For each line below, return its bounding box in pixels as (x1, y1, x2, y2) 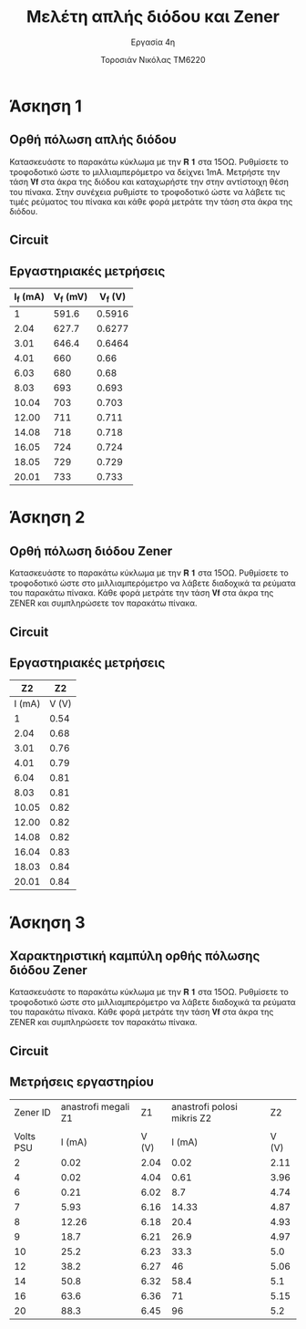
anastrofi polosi (171, 1100, 239, 1113)
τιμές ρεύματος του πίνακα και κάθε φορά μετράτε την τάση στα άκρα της (9, 196, 293, 207)
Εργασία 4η (130, 36, 176, 47)
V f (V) (99, 290, 127, 305)
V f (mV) (53, 290, 88, 305)
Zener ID (14, 1106, 52, 1118)
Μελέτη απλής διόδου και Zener (25, 6, 280, 27)
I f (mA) (14, 290, 46, 305)
